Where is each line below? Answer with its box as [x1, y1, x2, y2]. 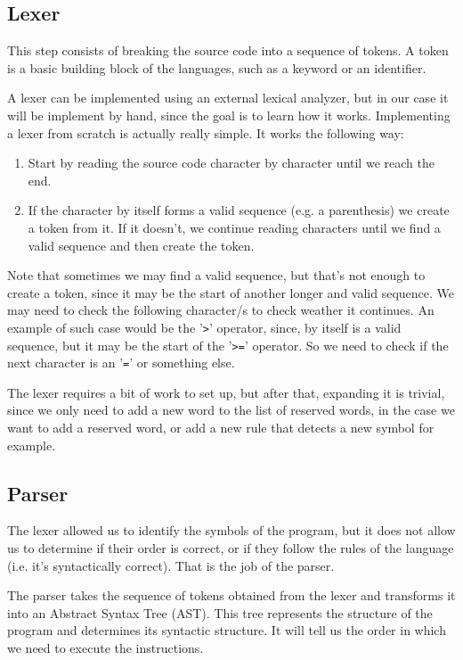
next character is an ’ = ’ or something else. [7, 353, 235, 372]
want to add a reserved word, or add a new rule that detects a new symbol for [7, 418, 435, 437]
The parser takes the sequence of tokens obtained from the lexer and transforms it [7, 586, 456, 605]
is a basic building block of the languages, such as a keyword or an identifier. [7, 58, 426, 77]
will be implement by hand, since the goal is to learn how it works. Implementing [7, 105, 451, 124]
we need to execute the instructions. [7, 639, 204, 657]
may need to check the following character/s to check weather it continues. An [7, 301, 435, 319]
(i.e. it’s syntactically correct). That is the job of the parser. [7, 556, 335, 574]
